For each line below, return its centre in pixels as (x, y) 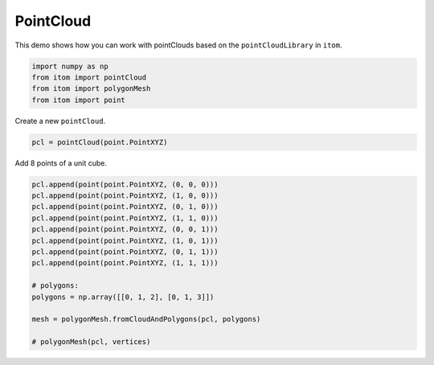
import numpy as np (70, 66)
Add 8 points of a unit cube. (61, 163)
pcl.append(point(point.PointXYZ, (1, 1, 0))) (125, 218)
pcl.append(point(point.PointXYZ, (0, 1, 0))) (125, 207)
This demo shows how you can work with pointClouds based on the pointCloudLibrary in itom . (178, 45)
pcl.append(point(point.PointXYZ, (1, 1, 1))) (125, 263)
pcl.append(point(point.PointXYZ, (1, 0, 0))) (125, 196)
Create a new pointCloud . (60, 121)
